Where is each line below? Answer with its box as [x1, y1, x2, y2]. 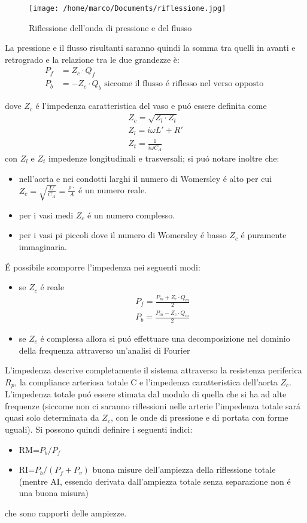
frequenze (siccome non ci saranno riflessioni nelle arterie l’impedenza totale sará [5, 399, 301, 412]
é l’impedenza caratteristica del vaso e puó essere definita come [35, 99, 267, 112]
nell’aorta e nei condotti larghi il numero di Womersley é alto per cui [19, 172, 272, 184]
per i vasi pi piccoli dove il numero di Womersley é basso [19, 229, 227, 241]
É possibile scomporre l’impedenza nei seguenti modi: [5, 260, 200, 273]
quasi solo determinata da [5, 411, 99, 424]
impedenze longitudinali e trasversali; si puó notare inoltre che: [48, 152, 279, 165]
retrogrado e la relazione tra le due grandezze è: [5, 53, 180, 65]
